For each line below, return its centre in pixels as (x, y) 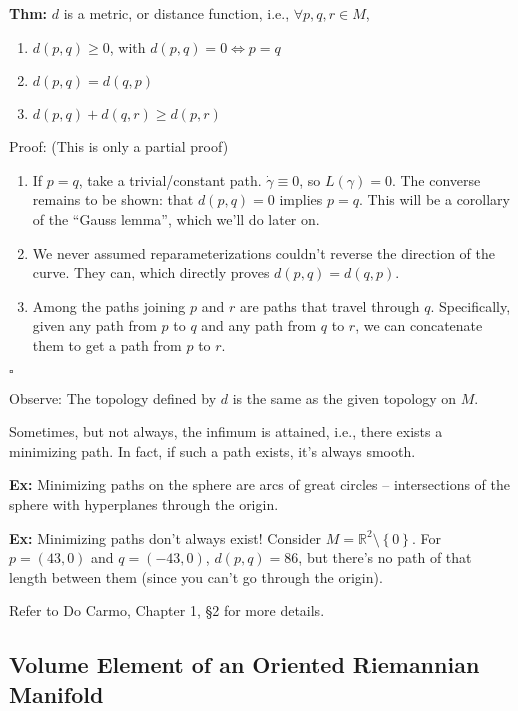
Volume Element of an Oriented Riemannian (244, 664)
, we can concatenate (419, 325)
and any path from (259, 325)
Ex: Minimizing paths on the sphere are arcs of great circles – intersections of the (259, 484)
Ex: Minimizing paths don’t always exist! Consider (165, 537)
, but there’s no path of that (385, 557)
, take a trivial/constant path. (170, 179)
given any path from (94, 325)
